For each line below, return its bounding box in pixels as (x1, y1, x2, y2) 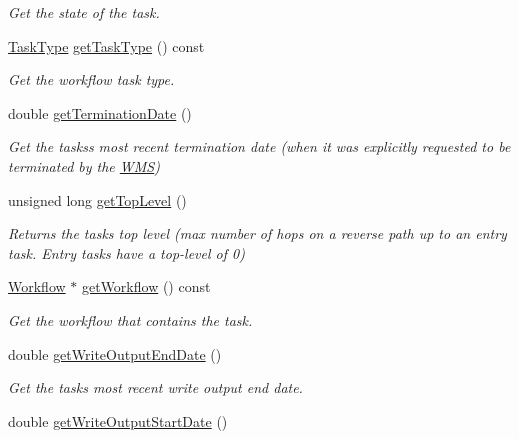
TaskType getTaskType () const (8, 35, 205, 56)
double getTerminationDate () (8, 102, 192, 123)
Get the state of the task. (8, 2, 160, 22)
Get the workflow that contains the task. (8, 309, 253, 330)
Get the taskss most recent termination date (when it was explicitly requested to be (8, 136, 511, 157)
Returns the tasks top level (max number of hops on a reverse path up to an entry (8, 223, 507, 244)
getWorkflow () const (81, 276, 211, 297)
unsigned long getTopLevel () (8, 189, 187, 210)
